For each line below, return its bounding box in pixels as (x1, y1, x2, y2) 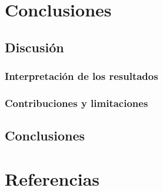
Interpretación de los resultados (5, 69, 158, 83)
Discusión (5, 38, 64, 56)
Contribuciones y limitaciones (5, 95, 148, 110)
